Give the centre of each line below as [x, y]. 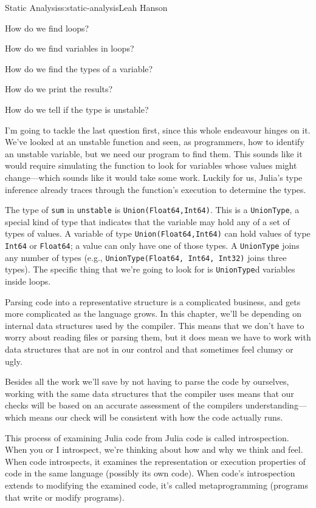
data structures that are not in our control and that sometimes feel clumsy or [149, 349]
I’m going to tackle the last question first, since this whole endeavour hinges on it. [158, 130]
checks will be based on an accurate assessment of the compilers [124, 405]
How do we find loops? [47, 28]
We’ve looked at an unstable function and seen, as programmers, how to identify [155, 142]
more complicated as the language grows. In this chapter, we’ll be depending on [153, 313]
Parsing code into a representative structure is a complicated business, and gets [153, 301]
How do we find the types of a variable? [79, 68]
